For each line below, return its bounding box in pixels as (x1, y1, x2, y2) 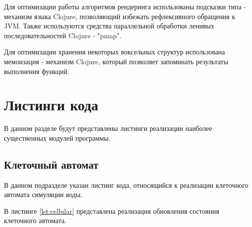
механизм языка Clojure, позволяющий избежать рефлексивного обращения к (4, 11, 235, 21)
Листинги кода (4, 95, 99, 115)
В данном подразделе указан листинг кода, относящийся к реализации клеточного (4, 179, 249, 190)
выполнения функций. (4, 66, 70, 76)
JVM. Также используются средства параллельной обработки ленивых (4, 21, 214, 31)
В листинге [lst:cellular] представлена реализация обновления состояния (4, 205, 219, 216)
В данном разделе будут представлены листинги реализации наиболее (4, 123, 212, 133)
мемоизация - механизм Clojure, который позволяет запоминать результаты (4, 56, 228, 66)
